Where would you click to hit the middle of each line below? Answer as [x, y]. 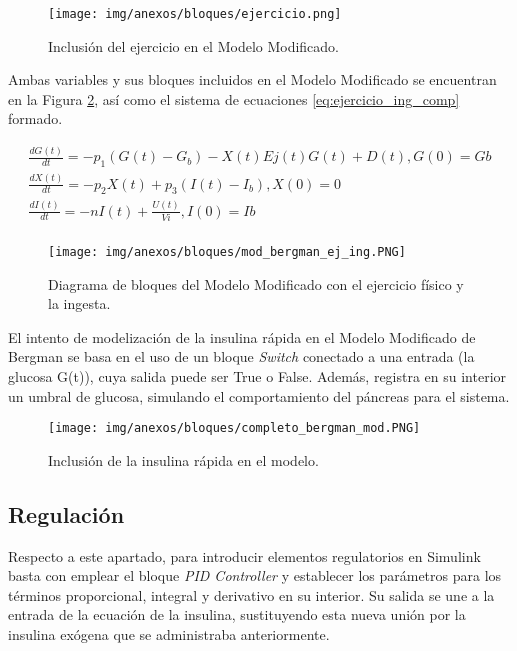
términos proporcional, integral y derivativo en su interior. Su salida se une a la [251, 594]
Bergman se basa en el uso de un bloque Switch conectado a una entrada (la [241, 356]
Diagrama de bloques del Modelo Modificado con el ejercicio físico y [256, 283]
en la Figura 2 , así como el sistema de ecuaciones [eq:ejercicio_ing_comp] [234, 98]
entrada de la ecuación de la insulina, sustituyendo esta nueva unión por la [237, 614]
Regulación [66, 513]
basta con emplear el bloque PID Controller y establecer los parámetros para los [255, 575]
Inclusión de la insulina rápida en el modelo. [183, 459]
